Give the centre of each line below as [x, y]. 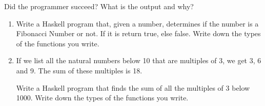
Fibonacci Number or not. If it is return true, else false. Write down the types [138, 33]
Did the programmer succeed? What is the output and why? [99, 6]
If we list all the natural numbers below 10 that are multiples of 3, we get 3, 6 [139, 60]
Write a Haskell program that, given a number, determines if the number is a [137, 23]
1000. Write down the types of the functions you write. [102, 98]
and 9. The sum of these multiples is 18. [79, 70]
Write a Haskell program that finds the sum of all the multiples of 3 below [133, 87]
